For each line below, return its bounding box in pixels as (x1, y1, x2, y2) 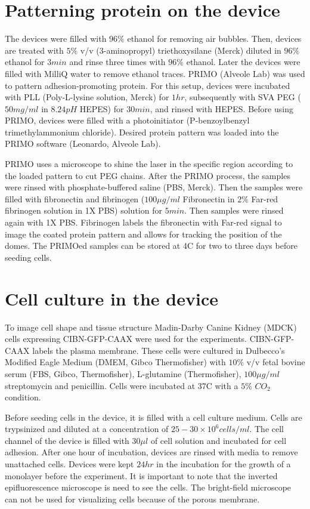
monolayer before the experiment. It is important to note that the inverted (5, 469, 278, 482)
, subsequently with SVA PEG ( (184, 91, 301, 103)
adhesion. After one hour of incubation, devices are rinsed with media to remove (5, 446, 298, 458)
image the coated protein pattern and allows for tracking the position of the (5, 227, 282, 240)
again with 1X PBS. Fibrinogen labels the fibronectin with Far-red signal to (5, 216, 282, 229)
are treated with (5, 44, 64, 56)
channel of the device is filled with (5, 434, 129, 446)
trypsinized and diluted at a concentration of (5, 422, 169, 435)
